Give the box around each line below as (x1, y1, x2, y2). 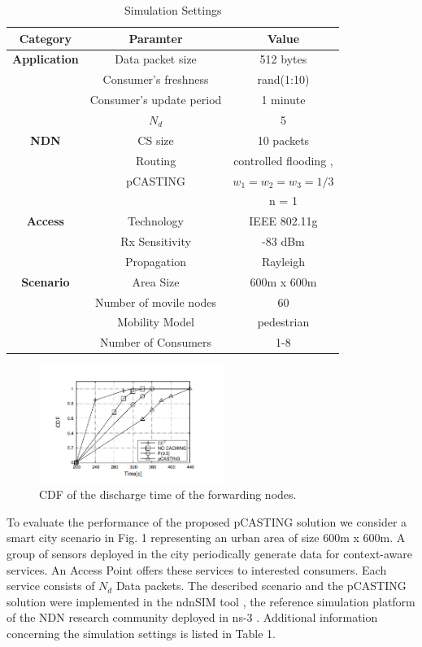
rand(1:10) (257, 71, 310, 88)
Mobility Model (117, 313, 194, 330)
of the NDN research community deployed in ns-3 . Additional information (7, 609, 378, 626)
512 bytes (259, 50, 307, 68)
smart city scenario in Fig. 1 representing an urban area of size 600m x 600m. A (7, 529, 406, 546)
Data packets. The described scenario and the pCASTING (115, 577, 407, 594)
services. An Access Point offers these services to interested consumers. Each (7, 561, 387, 578)
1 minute (261, 91, 306, 108)
